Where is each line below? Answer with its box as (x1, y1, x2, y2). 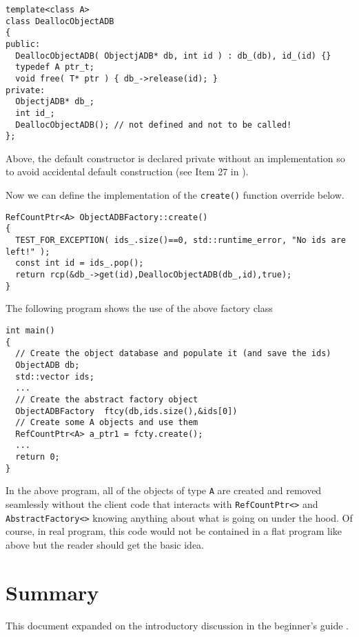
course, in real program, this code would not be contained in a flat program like (6, 524, 342, 538)
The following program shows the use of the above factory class (6, 301, 273, 315)
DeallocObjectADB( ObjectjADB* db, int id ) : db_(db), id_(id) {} (15, 50, 331, 61)
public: (6, 39, 41, 49)
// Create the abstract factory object (15, 394, 198, 404)
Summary (6, 578, 99, 606)
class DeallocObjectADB (6, 16, 114, 26)
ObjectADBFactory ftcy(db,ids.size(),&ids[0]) (15, 406, 238, 416)
